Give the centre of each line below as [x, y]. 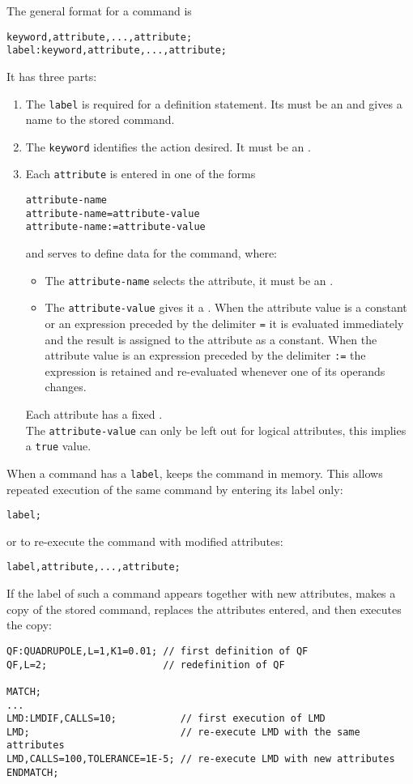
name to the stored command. [100, 119]
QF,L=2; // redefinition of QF [146, 665]
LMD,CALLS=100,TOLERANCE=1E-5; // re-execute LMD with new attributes [201, 759]
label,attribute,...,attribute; [94, 567]
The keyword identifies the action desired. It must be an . [168, 146]
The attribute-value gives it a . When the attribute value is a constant [226, 307]
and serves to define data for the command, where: [151, 253]
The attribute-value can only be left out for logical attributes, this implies [216, 430]
